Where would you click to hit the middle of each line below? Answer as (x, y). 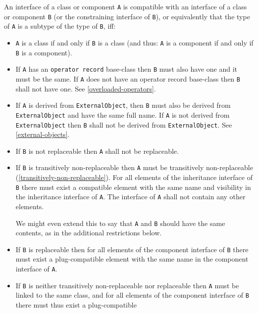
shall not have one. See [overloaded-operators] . (86, 88)
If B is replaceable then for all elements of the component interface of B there (132, 249)
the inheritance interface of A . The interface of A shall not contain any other (130, 197)
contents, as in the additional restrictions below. (89, 233)
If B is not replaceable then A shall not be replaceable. (97, 151)
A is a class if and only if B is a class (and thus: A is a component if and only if (134, 42)
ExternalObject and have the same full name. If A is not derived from (123, 114)
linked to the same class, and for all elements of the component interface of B (132, 295)
